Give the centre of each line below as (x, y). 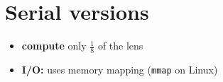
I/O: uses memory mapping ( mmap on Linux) (120, 69)
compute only (54, 46)
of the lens (120, 46)
